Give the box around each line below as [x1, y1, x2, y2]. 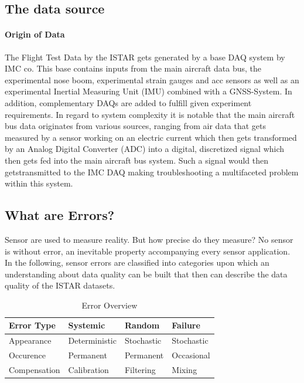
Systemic [68, 319, 105, 331]
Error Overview [81, 299, 138, 311]
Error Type [9, 319, 56, 331]
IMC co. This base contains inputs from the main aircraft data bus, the [5, 62, 262, 74]
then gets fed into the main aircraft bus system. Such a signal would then [5, 154, 269, 166]
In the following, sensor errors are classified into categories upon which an [5, 256, 269, 269]
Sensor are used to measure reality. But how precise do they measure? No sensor [5, 233, 293, 245]
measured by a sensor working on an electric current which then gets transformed [5, 131, 297, 143]
